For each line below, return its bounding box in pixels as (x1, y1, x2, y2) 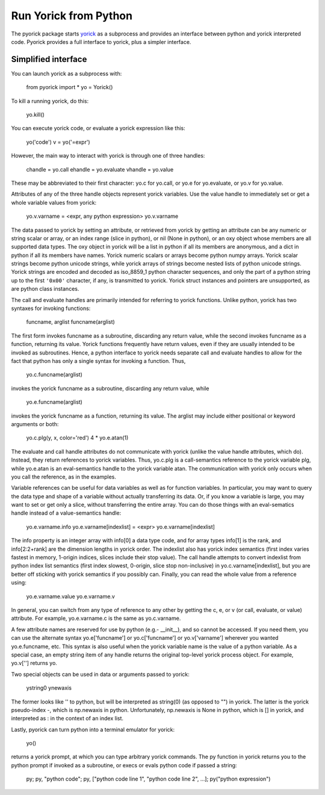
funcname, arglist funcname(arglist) (26, 318, 116, 326)
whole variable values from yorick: (11, 199, 97, 206)
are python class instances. (11, 285, 79, 292)
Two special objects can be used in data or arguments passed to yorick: (11, 670, 190, 678)
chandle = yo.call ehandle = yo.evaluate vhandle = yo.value (26, 165, 174, 173)
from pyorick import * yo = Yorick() (26, 84, 113, 91)
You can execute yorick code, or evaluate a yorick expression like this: (11, 125, 186, 132)
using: (11, 579, 26, 586)
